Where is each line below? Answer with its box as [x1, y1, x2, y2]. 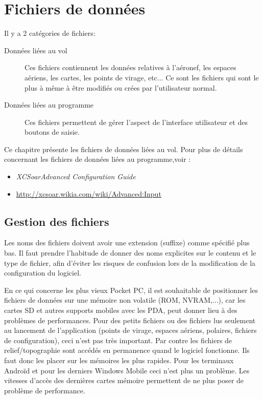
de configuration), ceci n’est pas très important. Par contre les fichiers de [4, 334, 232, 345]
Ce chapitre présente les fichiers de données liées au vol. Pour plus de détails [4, 143, 243, 154]
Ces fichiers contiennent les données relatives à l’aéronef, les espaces [25, 62, 236, 73]
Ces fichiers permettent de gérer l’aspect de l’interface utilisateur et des [25, 116, 248, 127]
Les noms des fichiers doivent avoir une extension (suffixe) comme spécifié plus [4, 237, 250, 248]
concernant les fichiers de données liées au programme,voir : [4, 154, 191, 164]
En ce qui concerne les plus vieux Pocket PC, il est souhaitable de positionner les [4, 284, 258, 295]
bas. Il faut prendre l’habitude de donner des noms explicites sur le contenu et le [4, 247, 256, 258]
